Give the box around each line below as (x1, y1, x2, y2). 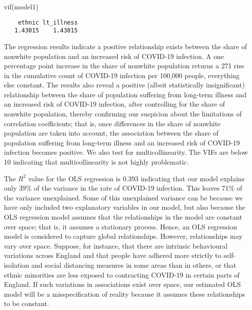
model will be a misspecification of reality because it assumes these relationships (4, 288, 245, 299)
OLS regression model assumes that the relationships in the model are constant (4, 212, 242, 222)
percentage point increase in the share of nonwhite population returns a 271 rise (4, 60, 245, 71)
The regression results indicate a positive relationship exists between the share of (4, 41, 247, 51)
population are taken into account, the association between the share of (4, 128, 219, 138)
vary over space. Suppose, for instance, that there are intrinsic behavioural (4, 240, 227, 251)
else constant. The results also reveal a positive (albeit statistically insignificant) (4, 80, 245, 90)
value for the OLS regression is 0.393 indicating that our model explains (28, 173, 245, 183)
